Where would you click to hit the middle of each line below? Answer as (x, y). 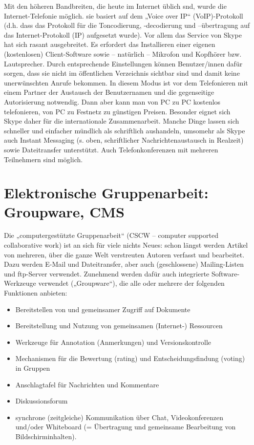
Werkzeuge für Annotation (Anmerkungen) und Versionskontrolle (113, 342)
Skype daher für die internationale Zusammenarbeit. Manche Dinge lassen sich (122, 121)
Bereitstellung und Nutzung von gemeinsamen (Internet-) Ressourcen (119, 326)
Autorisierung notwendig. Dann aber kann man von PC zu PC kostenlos (112, 101)
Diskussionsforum (42, 401)
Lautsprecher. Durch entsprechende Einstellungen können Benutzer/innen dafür (123, 63)
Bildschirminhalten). (46, 436)
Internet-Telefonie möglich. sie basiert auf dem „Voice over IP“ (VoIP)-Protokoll (124, 15)
